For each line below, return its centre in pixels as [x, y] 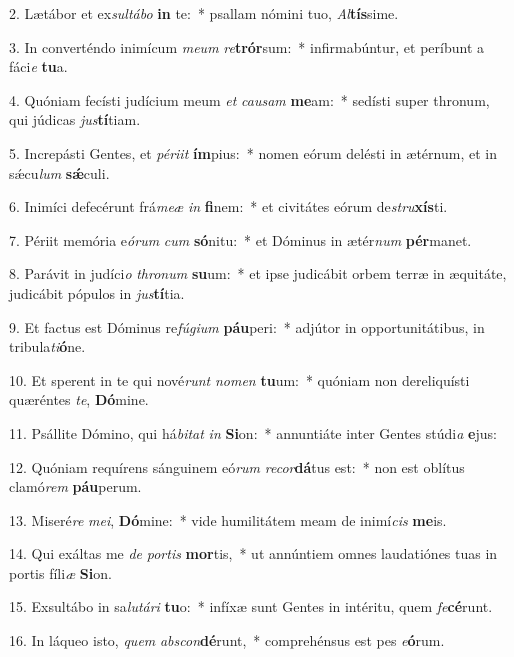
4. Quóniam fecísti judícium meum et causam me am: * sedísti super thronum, [249, 99]
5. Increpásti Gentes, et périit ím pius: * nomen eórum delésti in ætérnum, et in [253, 152]
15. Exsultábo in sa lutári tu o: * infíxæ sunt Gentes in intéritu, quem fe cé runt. [251, 606]
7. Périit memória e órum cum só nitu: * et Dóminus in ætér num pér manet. [240, 239]
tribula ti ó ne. [47, 346]
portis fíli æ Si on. [60, 572]
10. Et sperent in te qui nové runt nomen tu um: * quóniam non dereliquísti [239, 379]
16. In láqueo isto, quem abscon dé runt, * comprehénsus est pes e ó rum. [227, 640]
